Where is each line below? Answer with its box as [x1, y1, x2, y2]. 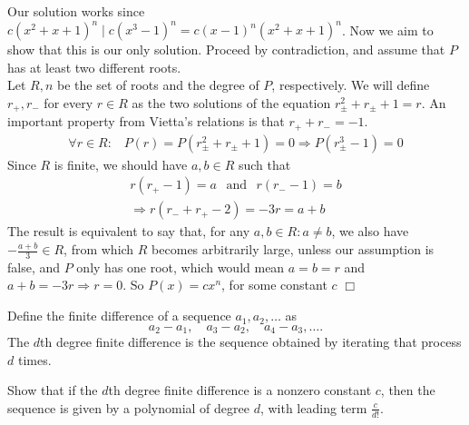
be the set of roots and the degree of [57, 75, 259, 94]
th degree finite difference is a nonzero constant [108, 381, 372, 400]
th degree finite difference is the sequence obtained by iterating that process [40, 332, 462, 351]
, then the [380, 381, 435, 400]
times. [17, 350, 52, 369]
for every [44, 93, 93, 112]
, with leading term [259, 398, 367, 417]
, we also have [331, 222, 409, 241]
